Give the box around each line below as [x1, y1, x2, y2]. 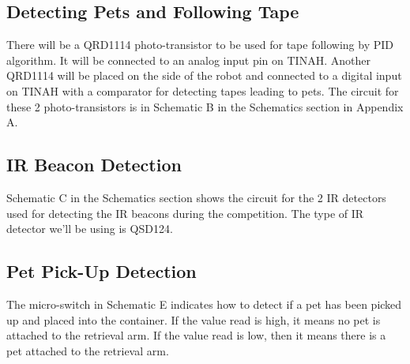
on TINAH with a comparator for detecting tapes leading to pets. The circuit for [6, 82, 399, 99]
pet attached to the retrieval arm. [6, 342, 169, 358]
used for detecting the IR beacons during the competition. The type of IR [6, 205, 364, 221]
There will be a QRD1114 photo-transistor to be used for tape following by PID [6, 36, 394, 53]
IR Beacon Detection [6, 152, 182, 177]
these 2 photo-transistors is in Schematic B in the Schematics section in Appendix [6, 98, 404, 114]
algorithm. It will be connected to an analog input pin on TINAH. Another [6, 51, 371, 68]
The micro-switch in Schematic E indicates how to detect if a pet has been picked [6, 295, 402, 312]
